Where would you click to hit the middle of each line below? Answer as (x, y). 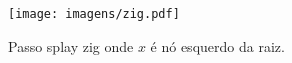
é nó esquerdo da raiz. (217, 45)
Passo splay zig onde (71, 45)
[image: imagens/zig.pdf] (94, 14)
